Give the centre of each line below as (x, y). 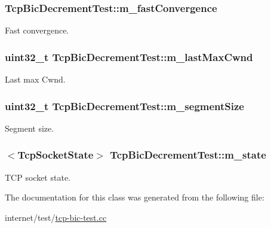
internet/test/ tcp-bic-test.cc (56, 217)
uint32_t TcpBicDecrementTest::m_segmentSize (124, 106)
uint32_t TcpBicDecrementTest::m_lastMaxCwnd (129, 57)
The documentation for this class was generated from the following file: (135, 197)
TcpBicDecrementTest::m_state (188, 155)
